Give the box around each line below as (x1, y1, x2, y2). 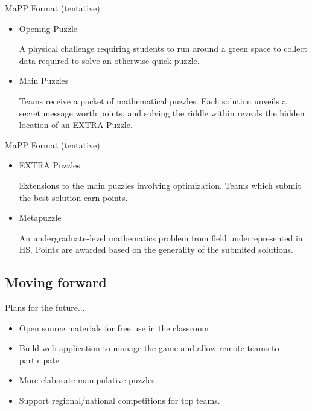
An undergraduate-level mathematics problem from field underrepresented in (19, 231, 303, 244)
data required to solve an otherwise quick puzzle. (19, 54, 200, 66)
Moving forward (5, 273, 107, 292)
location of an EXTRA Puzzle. (19, 118, 133, 131)
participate (19, 353, 59, 366)
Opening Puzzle (19, 22, 78, 34)
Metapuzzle (19, 211, 62, 224)
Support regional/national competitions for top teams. (19, 394, 220, 407)
